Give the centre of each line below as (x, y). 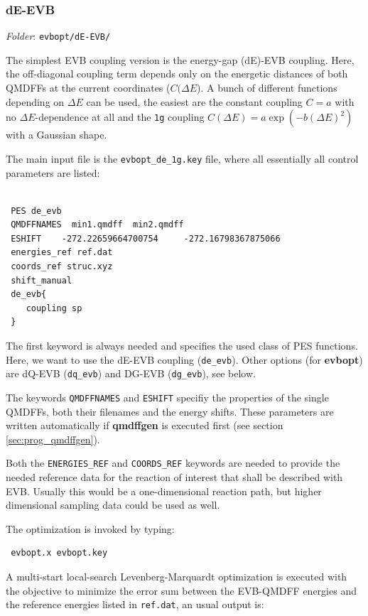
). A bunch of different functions (267, 88)
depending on (35, 101)
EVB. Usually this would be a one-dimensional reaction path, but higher (164, 491)
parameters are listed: (53, 172)
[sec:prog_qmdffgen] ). (53, 439)
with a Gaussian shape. (56, 135)
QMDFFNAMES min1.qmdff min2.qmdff (97, 225)
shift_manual (42, 280)
